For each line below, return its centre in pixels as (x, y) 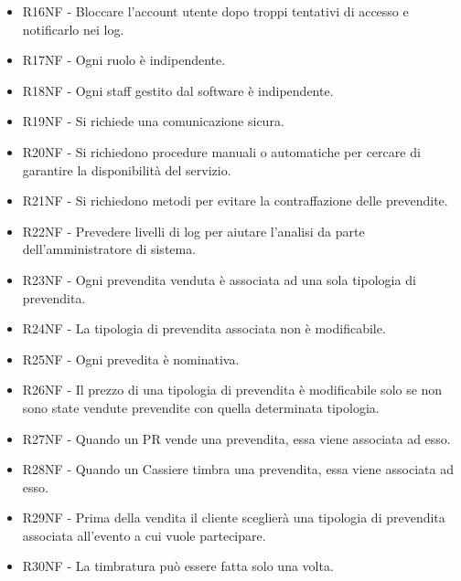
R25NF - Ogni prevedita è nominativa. (131, 359)
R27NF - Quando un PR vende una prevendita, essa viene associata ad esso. (236, 438)
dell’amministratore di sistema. (109, 249)
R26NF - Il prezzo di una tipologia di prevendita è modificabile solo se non (232, 390)
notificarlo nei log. (73, 29)
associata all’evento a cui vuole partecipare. (144, 535)
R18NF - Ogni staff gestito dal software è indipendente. (178, 90)
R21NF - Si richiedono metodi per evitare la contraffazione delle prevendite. (235, 201)
